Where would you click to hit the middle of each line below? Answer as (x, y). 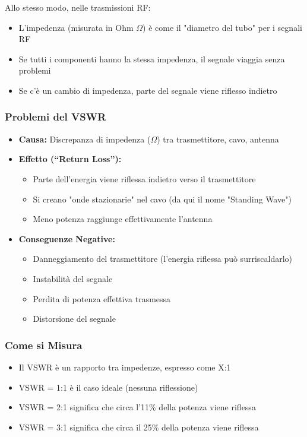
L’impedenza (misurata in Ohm (76, 27)
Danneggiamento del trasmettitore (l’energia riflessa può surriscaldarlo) (163, 259)
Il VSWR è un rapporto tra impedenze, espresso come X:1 (125, 367)
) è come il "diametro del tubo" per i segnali (222, 27)
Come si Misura (44, 345)
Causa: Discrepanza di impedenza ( (85, 139)
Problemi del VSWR (56, 117)
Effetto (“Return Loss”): (70, 159)
